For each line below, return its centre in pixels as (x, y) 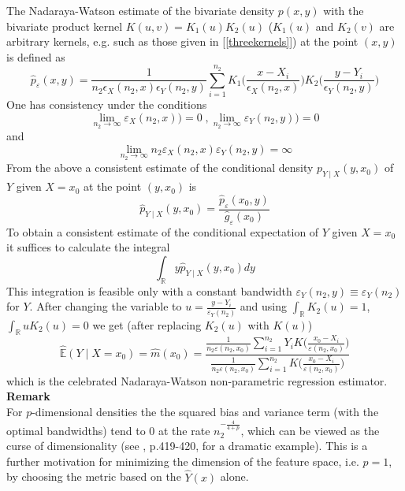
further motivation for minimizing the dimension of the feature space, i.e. (183, 461)
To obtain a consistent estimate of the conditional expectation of (163, 231)
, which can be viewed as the (310, 430)
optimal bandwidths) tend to (76, 430)
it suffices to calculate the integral (88, 247)
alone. (234, 476)
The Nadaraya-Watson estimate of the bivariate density (141, 10)
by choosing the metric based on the (94, 476)
